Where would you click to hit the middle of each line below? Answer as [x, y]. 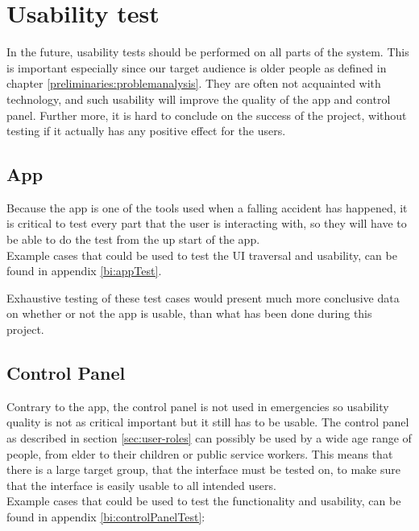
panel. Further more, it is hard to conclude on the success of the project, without [207, 115]
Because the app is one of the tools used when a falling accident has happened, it [207, 207]
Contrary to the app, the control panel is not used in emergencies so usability [198, 406]
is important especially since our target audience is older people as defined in [197, 67]
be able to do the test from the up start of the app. [133, 239]
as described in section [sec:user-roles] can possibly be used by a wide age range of [209, 438]
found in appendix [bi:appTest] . [84, 271]
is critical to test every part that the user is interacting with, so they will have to [207, 223]
